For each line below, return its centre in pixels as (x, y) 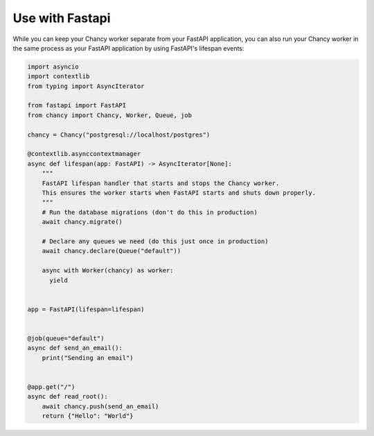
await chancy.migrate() (82, 222)
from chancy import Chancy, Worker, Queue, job (109, 115)
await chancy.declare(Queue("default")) (112, 251)
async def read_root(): (68, 396)
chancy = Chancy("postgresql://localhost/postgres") (119, 134)
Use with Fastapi (62, 18)
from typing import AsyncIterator (86, 86)
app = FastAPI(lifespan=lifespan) (86, 309)
